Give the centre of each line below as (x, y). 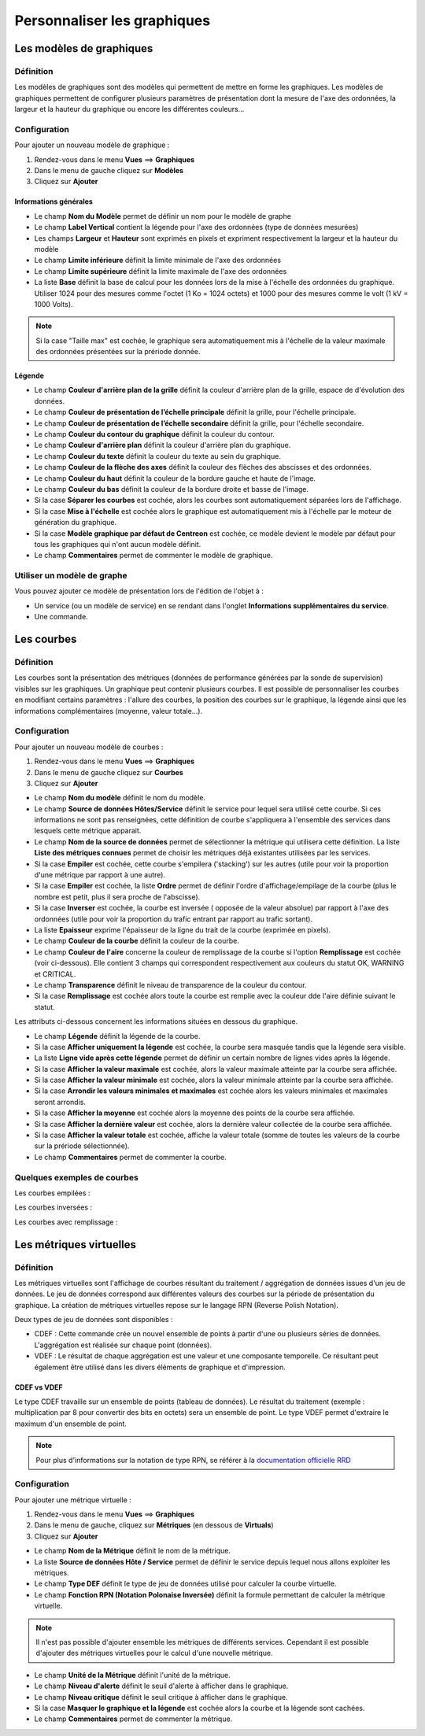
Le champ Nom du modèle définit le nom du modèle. (120, 798)
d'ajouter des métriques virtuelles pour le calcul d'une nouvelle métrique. (154, 1653)
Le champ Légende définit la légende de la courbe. (117, 1036)
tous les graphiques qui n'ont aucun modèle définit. (118, 544)
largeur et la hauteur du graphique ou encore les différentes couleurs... (129, 109)
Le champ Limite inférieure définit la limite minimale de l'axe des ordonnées (158, 260)
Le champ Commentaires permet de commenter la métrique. (133, 1719)
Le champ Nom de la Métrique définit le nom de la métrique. (133, 1551)
